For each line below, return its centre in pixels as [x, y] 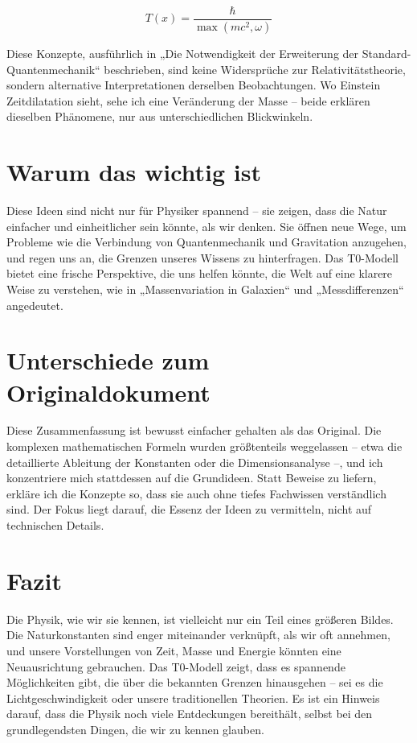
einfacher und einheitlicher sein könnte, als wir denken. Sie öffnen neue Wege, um [206, 226]
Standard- [386, 53]
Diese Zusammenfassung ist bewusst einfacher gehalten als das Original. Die [194, 430]
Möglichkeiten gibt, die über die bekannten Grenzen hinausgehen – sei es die [195, 682]
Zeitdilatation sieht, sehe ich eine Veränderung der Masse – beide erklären [188, 100]
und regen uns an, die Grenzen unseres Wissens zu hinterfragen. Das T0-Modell [202, 257]
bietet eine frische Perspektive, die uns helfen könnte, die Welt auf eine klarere [200, 273]
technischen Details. [55, 525]
